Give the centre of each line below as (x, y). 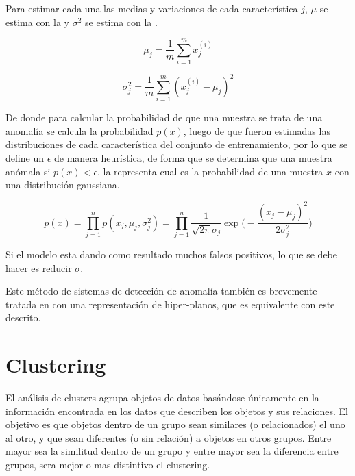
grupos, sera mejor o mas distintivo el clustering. (108, 465)
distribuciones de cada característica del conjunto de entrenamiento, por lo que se (177, 144)
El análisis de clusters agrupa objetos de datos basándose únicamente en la (162, 398)
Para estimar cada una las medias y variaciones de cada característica (152, 8)
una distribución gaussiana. (63, 185)
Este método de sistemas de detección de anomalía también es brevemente (161, 291)
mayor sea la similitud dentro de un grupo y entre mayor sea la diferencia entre (172, 451)
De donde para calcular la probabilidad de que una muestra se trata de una (164, 117)
